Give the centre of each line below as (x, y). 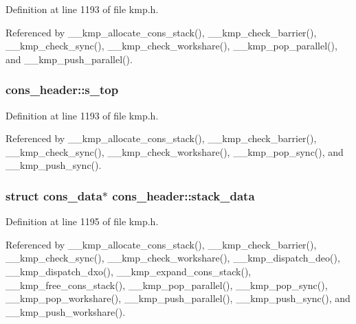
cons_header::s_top (62, 90)
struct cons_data (54, 195)
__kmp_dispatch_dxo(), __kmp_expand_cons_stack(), (129, 271)
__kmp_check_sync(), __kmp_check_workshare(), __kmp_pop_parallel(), (171, 46)
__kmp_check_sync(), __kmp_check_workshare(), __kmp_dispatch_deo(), (173, 258)
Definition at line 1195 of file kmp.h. (82, 221)
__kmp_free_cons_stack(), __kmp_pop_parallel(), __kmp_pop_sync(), (167, 285)
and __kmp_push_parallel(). (69, 59)
